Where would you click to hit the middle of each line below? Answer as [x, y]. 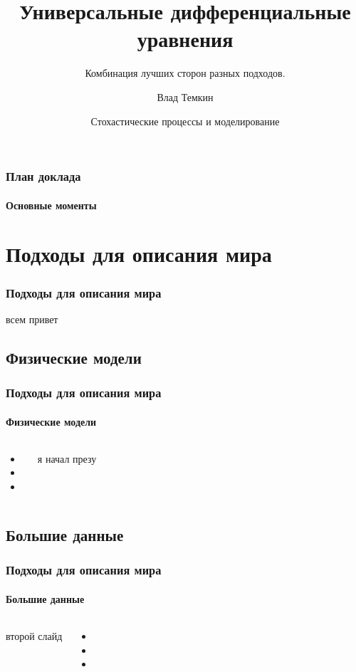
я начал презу [67, 458]
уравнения [185, 39]
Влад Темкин [185, 96]
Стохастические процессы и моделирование [185, 121]
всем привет [32, 319]
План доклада [43, 176]
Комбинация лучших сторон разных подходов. [185, 73]
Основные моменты [51, 205]
